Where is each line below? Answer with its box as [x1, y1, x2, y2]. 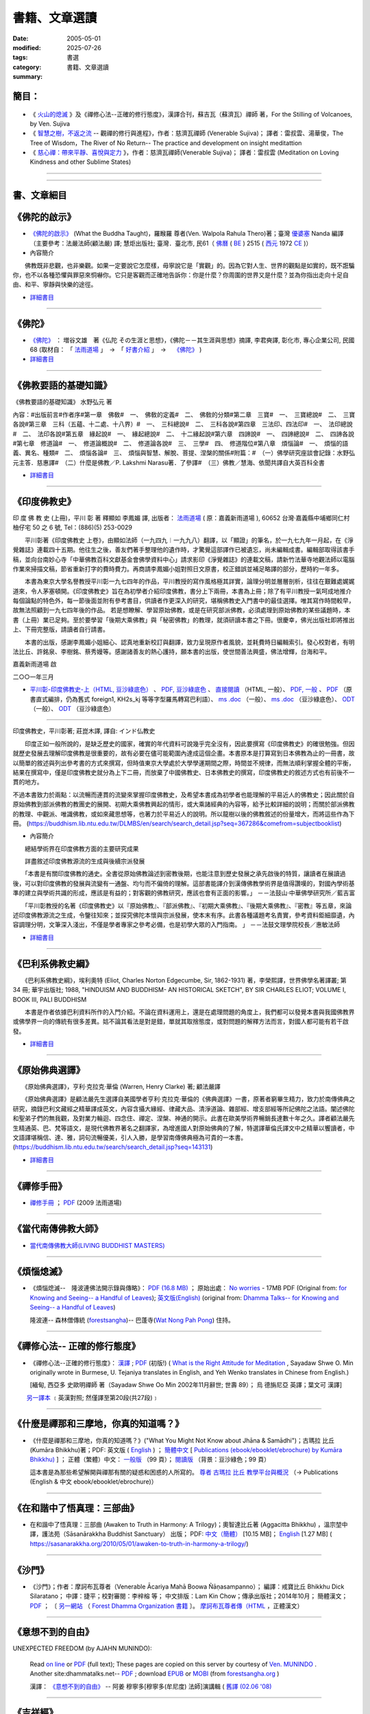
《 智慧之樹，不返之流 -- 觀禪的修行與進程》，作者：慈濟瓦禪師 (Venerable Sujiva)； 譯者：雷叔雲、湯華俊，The [29, 129, 344, 137]
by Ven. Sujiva [29, 119, 71, 128]
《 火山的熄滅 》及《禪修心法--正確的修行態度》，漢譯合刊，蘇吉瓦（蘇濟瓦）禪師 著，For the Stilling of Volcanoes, [29, 110, 353, 118]
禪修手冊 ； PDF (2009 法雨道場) [29, 1198, 123, 1207]
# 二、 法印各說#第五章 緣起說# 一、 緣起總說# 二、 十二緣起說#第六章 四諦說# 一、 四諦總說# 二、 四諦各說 [12, 429, 355, 438]
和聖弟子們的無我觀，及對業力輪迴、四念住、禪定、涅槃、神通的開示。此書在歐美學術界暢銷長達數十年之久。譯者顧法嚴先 [12, 1114, 355, 1122]
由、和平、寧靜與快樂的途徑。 [12, 280, 97, 289]
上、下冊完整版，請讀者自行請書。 [12, 625, 109, 633]
